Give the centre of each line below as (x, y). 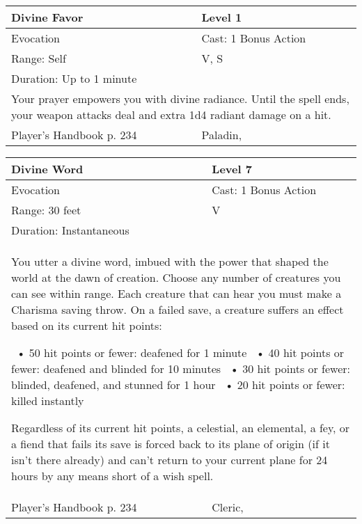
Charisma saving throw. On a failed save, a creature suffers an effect (178, 309)
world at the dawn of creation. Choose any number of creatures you (176, 277)
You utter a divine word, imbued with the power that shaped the (170, 261)
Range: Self (39, 58)
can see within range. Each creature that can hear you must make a (176, 293)
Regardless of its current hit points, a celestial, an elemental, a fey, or (181, 428)
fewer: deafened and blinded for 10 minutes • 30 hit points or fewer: (181, 368)
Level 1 (222, 17)
